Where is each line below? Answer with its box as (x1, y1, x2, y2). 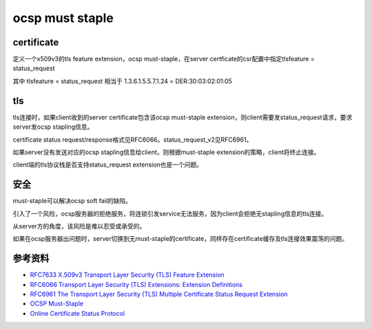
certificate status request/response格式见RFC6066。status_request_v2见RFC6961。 (12, 135, 253, 144)
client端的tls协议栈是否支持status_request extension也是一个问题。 (12, 160, 203, 169)
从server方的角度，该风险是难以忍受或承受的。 (12, 222, 146, 230)
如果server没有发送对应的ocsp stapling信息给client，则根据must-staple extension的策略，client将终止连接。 (12, 148, 320, 156)
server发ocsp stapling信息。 (12, 123, 94, 131)
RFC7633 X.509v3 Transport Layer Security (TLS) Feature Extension (30, 270, 225, 279)
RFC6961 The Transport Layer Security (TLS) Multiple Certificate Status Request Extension (30, 290, 288, 299)
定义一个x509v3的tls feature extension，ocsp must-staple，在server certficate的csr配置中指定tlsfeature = (12, 55, 315, 63)
